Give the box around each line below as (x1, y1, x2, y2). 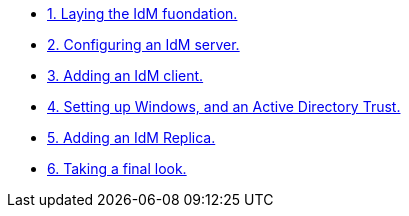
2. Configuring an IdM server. (47, 36, 240, 53)
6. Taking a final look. (47, 160, 187, 177)
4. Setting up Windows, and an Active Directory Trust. (47, 98, 401, 115)
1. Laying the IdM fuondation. (47, 5, 238, 22)
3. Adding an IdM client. (47, 67, 204, 84)
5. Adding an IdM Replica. (47, 129, 216, 146)
